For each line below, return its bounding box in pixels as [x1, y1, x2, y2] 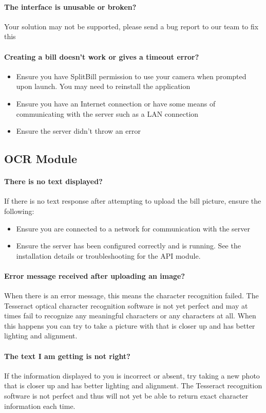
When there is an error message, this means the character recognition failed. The [4, 290, 259, 301]
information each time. [4, 400, 75, 411]
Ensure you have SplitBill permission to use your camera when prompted [16, 70, 246, 81]
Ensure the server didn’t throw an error [16, 125, 141, 136]
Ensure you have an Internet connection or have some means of [16, 98, 216, 109]
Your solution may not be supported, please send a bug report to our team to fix [4, 21, 259, 31]
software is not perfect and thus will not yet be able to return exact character [4, 390, 249, 401]
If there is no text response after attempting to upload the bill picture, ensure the [4, 195, 261, 206]
